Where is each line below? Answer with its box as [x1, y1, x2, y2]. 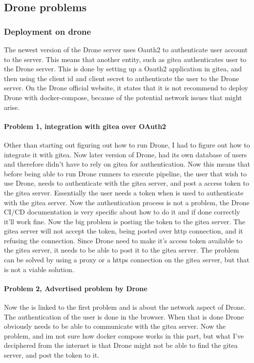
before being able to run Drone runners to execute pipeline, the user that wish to [4, 168, 247, 178]
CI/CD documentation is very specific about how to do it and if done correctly [4, 207, 240, 217]
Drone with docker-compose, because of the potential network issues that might [4, 92, 242, 102]
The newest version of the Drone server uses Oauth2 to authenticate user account [4, 44, 248, 54]
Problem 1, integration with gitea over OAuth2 [4, 121, 166, 131]
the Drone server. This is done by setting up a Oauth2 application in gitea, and [4, 64, 242, 74]
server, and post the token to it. [4, 350, 100, 360]
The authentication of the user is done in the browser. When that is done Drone [4, 311, 244, 321]
